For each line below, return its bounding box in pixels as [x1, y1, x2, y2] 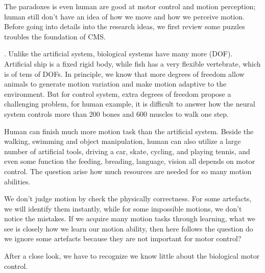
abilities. [4, 176, 31, 186]
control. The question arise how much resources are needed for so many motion [4, 165, 252, 176]
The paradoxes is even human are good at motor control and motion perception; [4, 1, 256, 11]
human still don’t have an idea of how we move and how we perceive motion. [4, 11, 245, 22]
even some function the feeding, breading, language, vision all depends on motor [4, 156, 255, 166]
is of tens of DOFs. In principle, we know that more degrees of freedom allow [4, 68, 245, 79]
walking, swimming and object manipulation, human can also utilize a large [4, 136, 241, 146]
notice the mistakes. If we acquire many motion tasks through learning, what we [4, 213, 255, 224]
